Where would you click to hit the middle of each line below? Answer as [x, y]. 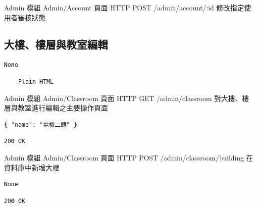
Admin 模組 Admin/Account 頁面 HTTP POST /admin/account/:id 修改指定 [124, 7]
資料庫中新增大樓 [32, 167]
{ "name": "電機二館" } [41, 125]
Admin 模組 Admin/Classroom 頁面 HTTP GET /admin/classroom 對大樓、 [123, 98]
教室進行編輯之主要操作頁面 [63, 108]
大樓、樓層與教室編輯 [56, 44]
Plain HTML [36, 81]
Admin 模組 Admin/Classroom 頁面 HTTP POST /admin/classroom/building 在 [128, 157]
